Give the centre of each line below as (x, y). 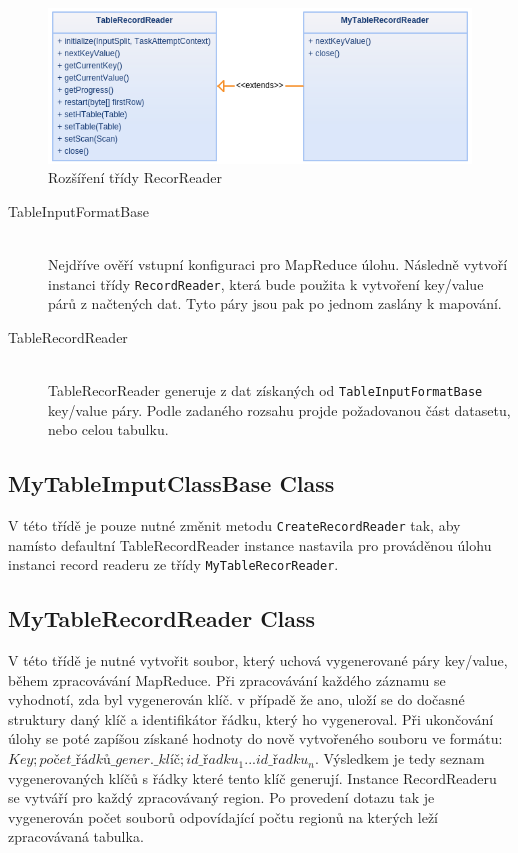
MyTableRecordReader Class (162, 618)
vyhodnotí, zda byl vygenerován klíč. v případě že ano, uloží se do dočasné (236, 699)
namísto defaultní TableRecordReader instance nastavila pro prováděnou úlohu (250, 544)
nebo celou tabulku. (108, 429)
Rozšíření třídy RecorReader (135, 177)
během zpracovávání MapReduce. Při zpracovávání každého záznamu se (227, 679)
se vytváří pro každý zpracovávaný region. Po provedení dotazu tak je (221, 797)
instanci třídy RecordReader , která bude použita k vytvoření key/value (266, 283)
